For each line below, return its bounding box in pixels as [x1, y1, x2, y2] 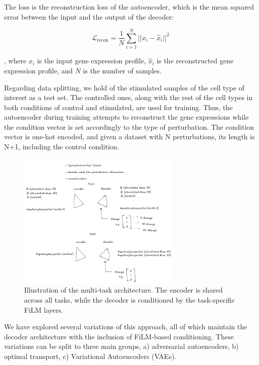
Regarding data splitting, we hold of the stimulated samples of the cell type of [4, 82, 244, 93]
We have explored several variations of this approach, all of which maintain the [4, 321, 247, 332]
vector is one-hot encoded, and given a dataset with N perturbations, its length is [4, 131, 255, 142]
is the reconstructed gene [157, 55, 233, 66]
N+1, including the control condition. [4, 141, 119, 152]
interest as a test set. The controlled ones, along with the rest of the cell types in [4, 92, 253, 103]
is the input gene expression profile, [37, 55, 146, 66]
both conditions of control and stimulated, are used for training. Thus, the [4, 102, 233, 112]
